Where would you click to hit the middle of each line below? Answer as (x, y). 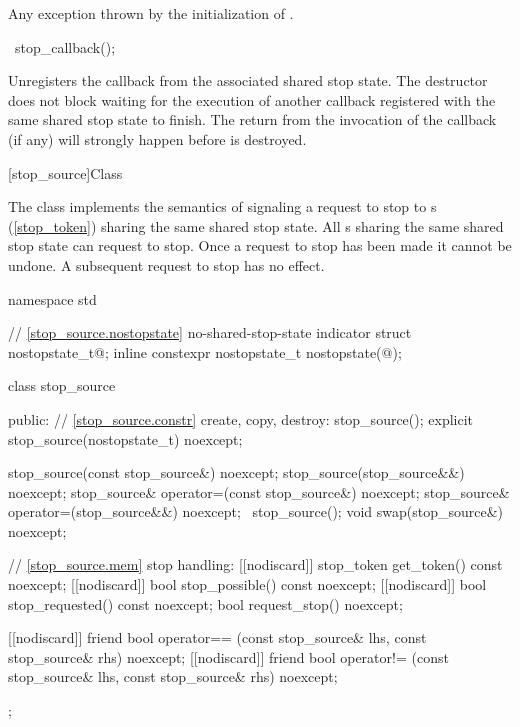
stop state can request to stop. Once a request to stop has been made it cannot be (260, 245)
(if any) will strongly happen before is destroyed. (157, 138)
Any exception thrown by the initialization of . (151, 13)
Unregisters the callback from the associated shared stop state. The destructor (248, 80)
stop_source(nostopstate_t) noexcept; (125, 438)
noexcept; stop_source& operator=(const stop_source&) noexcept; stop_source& (259, 491)
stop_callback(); (65, 46)
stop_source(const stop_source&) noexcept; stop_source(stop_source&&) (236, 472)
